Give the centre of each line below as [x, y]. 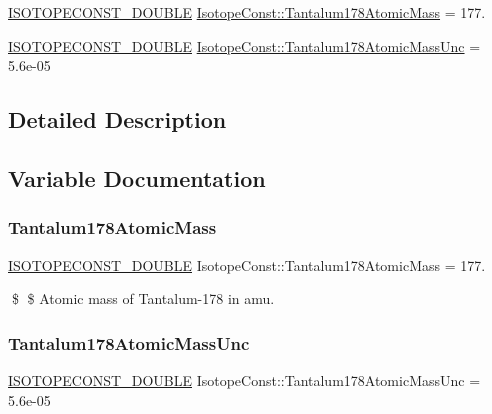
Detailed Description [117, 119]
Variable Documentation [137, 177]
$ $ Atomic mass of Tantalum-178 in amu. [143, 298]
